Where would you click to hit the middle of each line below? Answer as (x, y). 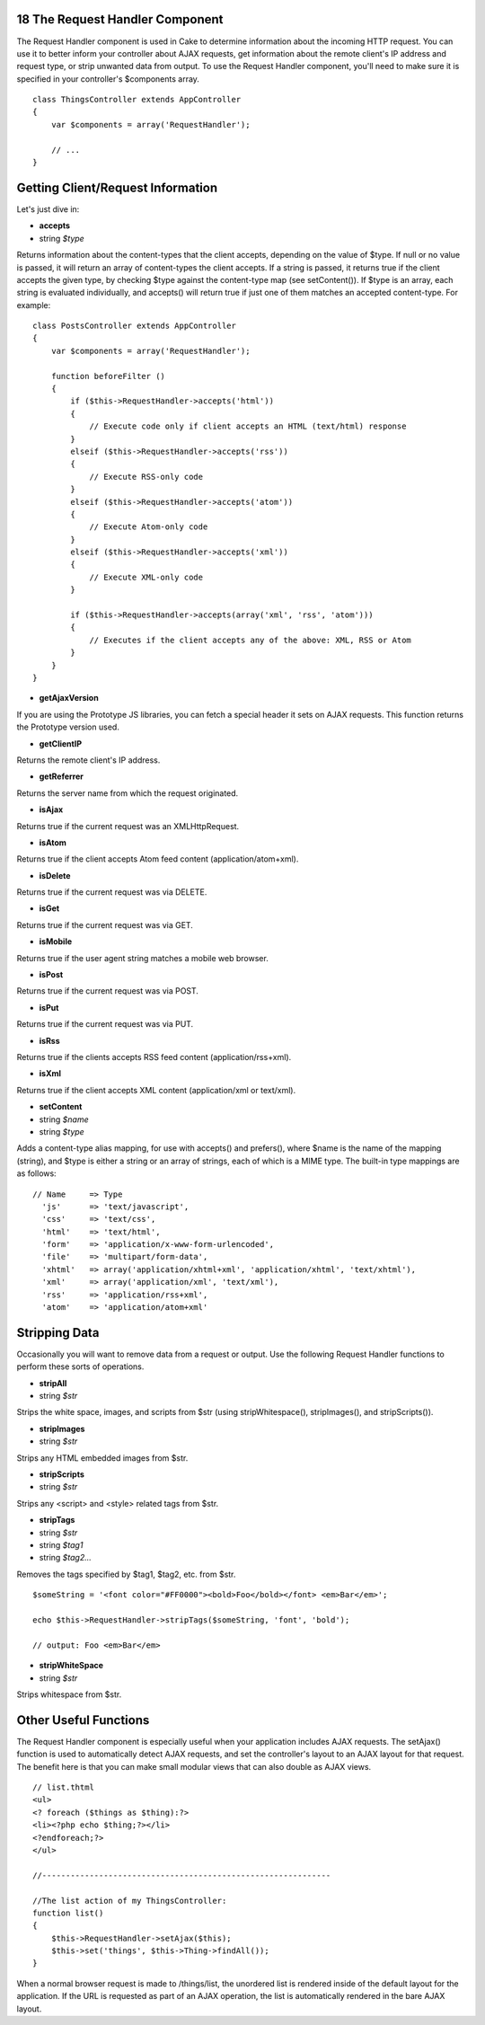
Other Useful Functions (83, 1720)
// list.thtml (63, 1787)
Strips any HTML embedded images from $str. (102, 1458)
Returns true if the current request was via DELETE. (112, 892)
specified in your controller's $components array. (108, 79)
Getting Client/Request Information (117, 187)
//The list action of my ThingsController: (130, 1901)
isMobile (56, 942)
